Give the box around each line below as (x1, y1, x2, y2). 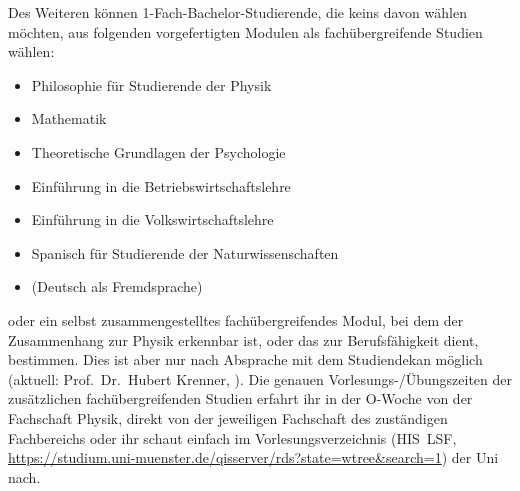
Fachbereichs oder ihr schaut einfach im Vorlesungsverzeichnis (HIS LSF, (8, 427, 457, 448)
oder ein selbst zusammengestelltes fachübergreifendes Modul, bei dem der (8, 309, 464, 330)
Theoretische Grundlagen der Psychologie (31, 141, 286, 162)
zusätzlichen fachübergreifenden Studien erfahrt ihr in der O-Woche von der (8, 388, 473, 409)
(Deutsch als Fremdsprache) (31, 276, 203, 297)
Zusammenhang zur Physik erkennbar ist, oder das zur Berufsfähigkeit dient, (8, 329, 479, 350)
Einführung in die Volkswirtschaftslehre (31, 209, 274, 230)
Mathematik (31, 108, 107, 129)
